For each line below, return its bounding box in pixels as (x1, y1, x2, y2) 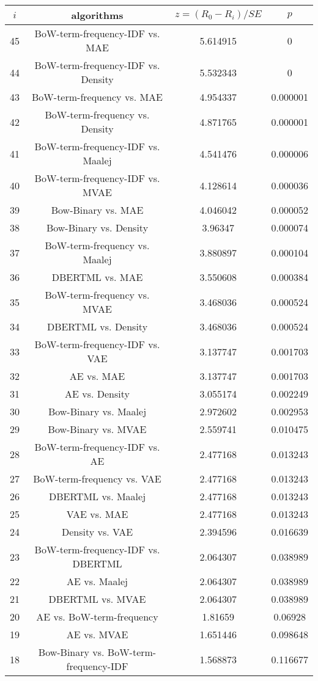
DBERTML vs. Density (46, 319, 148, 333)
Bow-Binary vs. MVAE (48, 422, 147, 436)
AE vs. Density (65, 387, 130, 401)
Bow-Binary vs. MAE (51, 203, 144, 217)
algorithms (71, 8, 124, 22)
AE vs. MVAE (66, 627, 128, 641)
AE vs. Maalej (67, 574, 128, 588)
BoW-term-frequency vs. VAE (33, 472, 161, 486)
